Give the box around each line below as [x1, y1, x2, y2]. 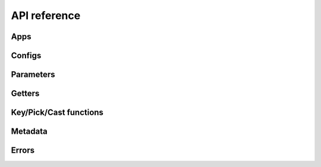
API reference [11, 9, 81, 22]
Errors [11, 146, 35, 156]
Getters [11, 89, 40, 99]
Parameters [11, 70, 55, 80]
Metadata [11, 127, 48, 137]
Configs [11, 51, 42, 61]
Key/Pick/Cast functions [11, 108, 104, 118]
